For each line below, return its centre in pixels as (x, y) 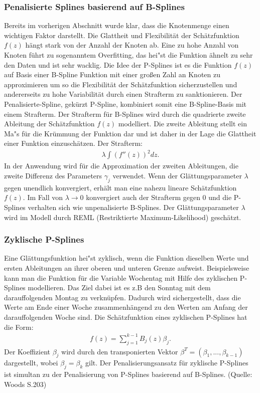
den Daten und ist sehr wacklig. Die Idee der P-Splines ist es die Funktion (118, 64)
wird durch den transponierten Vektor (120, 351)
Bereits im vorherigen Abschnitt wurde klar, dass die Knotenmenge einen (117, 25)
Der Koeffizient (27, 351)
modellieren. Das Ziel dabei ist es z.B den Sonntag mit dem (119, 287)
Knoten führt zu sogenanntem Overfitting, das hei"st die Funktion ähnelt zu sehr (128, 55)
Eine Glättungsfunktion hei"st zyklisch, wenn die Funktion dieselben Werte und (126, 258)
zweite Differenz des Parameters (53, 176)
